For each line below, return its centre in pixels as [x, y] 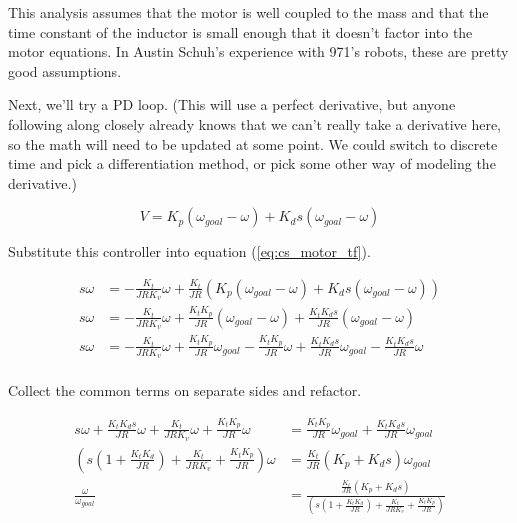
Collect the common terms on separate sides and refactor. [185, 390]
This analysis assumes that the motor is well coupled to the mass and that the [248, 12]
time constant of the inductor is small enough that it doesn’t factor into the [240, 31]
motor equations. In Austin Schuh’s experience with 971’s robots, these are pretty [258, 51]
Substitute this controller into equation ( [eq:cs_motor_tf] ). [189, 251]
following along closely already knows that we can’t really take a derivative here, [255, 123]
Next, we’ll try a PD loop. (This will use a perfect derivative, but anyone [232, 104]
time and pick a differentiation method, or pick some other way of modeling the [252, 163]
